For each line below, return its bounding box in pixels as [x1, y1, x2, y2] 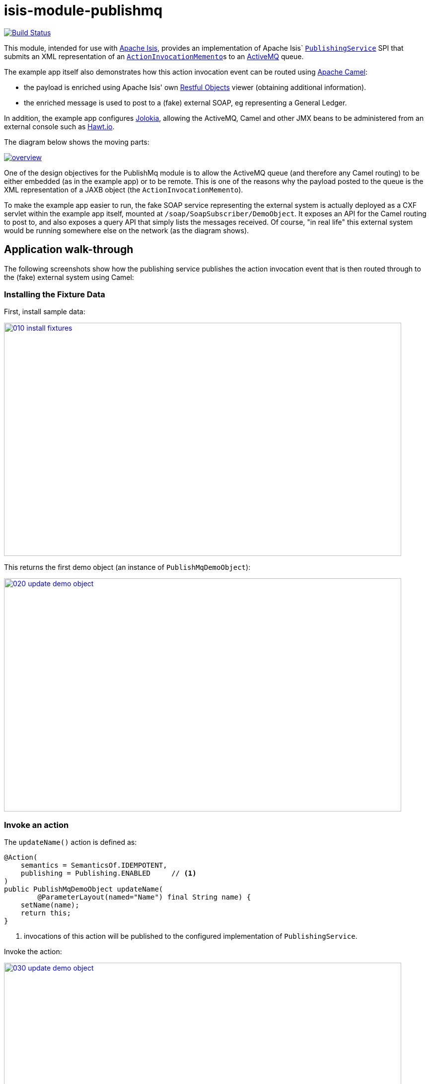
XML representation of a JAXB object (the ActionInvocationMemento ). [4, 185, 243, 194]
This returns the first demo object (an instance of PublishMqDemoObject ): [4, 563, 251, 572]
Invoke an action [4, 819, 69, 830]
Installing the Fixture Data [4, 289, 105, 299]
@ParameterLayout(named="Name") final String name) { [37, 893, 251, 902]
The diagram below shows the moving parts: [4, 137, 149, 146]
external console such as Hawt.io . [4, 122, 115, 131]
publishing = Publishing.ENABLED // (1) [20, 869, 197, 878]
